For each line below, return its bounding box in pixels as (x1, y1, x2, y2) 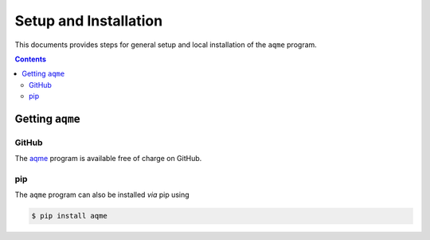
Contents (14, 54, 47, 64)
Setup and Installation (14, 12, 163, 30)
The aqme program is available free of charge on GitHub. (14, 154, 202, 163)
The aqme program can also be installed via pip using (14, 190, 190, 199)
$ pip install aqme (31, 211, 107, 221)
